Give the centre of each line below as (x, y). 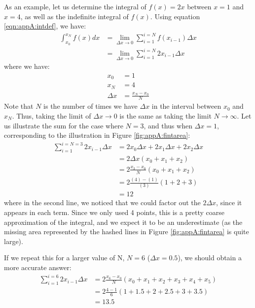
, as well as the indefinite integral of (74, 16)
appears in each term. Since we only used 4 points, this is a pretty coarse (114, 212)
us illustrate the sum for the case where (64, 125)
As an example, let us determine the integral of (75, 6)
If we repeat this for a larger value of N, (64, 258)
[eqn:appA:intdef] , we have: (45, 26)
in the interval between (186, 106)
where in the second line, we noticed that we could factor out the (102, 202)
